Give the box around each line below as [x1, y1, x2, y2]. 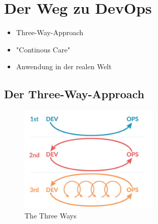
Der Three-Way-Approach [4, 86, 145, 102]
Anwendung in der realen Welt [16, 61, 112, 72]
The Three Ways [24, 210, 76, 220]
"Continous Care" [16, 44, 70, 54]
